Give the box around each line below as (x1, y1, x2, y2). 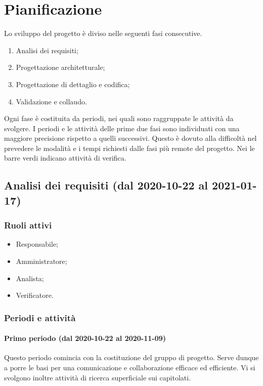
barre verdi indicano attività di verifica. (4, 152, 126, 163)
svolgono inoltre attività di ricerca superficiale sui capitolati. (4, 372, 191, 382)
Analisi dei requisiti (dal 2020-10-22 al (4, 177, 208, 193)
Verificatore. (16, 290, 54, 300)
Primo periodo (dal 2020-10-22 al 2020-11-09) (4, 333, 166, 343)
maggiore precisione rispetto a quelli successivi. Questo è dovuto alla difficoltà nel (4, 133, 257, 143)
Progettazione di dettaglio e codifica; (16, 79, 130, 89)
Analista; (16, 273, 44, 283)
